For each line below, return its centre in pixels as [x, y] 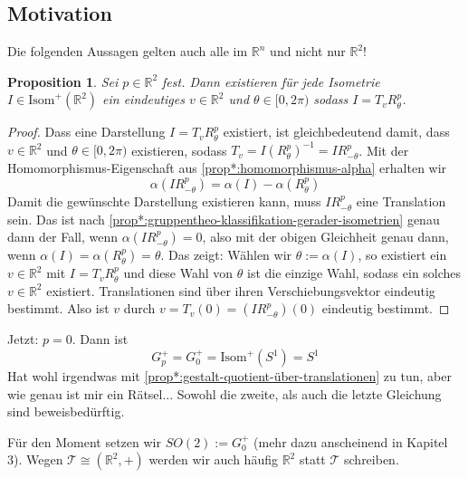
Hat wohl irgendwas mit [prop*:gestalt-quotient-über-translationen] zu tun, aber [229, 376]
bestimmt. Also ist [58, 308]
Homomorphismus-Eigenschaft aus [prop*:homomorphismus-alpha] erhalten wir [227, 168]
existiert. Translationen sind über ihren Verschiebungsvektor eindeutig [241, 290]
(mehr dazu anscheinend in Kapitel [351, 441]
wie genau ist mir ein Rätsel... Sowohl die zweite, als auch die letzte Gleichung [224, 393]
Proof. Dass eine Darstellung [86, 132]
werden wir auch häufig [213, 459]
